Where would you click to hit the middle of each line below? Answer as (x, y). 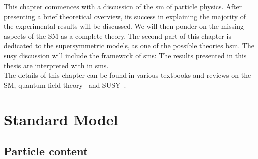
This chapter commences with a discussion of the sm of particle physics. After (123, 6)
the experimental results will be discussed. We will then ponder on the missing (124, 26)
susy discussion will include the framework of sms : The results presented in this (125, 55)
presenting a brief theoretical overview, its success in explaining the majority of (125, 16)
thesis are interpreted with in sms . (56, 65)
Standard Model (61, 119)
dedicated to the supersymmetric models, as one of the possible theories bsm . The (129, 46)
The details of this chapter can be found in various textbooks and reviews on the (128, 75)
